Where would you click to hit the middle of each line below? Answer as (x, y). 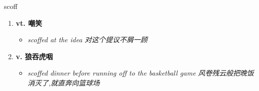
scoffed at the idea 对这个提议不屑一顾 (88, 40)
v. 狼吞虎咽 (34, 56)
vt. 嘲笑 (29, 23)
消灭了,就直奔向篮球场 (64, 82)
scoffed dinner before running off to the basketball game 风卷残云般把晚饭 (141, 73)
